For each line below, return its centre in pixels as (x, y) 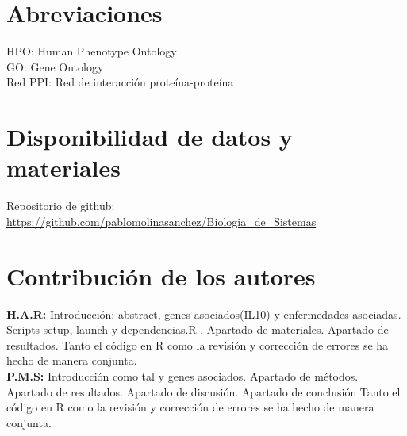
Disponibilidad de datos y (150, 137)
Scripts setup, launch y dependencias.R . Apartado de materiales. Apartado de (198, 329)
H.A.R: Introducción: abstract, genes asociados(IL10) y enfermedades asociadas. (204, 314)
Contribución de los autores (161, 275)
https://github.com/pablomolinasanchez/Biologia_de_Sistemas (161, 221)
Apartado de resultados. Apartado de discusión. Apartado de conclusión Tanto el (203, 391)
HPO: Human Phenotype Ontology (92, 51)
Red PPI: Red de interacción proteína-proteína (120, 82)
